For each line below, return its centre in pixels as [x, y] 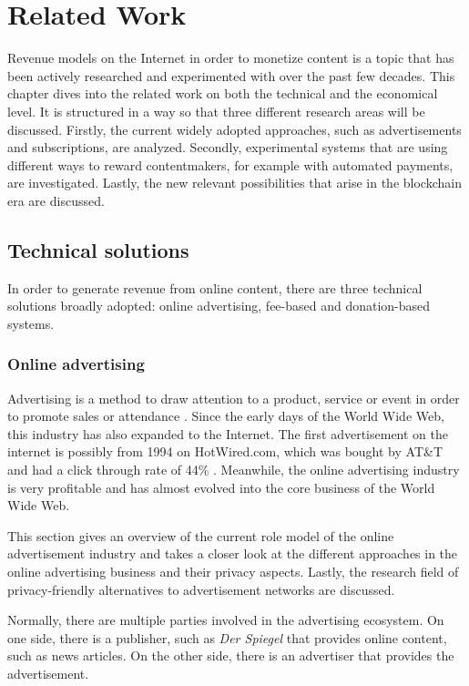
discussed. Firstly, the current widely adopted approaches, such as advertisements [234, 129]
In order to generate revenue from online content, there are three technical [215, 287]
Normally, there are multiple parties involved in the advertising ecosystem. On [226, 620]
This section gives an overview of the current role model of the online [201, 535]
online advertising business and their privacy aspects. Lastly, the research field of [233, 572]
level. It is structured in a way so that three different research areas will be [216, 111]
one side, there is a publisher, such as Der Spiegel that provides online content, [227, 637]
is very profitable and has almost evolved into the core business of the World [221, 487]
